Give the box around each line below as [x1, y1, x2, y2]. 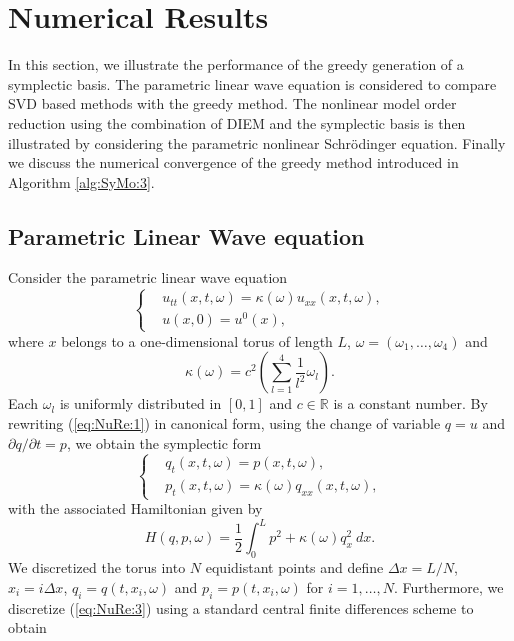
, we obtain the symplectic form [66, 432, 262, 453]
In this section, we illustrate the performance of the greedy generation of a [8, 54, 464, 75]
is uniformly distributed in [59, 393, 222, 414]
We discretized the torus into [8, 557, 186, 578]
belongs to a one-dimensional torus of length [61, 330, 333, 351]
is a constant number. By [333, 393, 488, 414]
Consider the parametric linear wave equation [8, 267, 288, 288]
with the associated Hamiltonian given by [8, 498, 263, 519]
